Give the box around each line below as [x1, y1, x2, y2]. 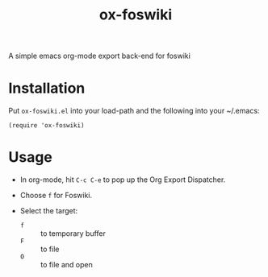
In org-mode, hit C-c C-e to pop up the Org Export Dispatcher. [19, 175, 226, 184]
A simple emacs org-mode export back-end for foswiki [8, 51, 191, 61]
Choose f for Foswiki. [19, 191, 93, 201]
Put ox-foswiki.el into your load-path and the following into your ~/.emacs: [8, 106, 260, 116]
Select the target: [19, 206, 78, 216]
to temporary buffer [40, 229, 107, 238]
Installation [8, 79, 86, 97]
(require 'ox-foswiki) [8, 122, 85, 130]
